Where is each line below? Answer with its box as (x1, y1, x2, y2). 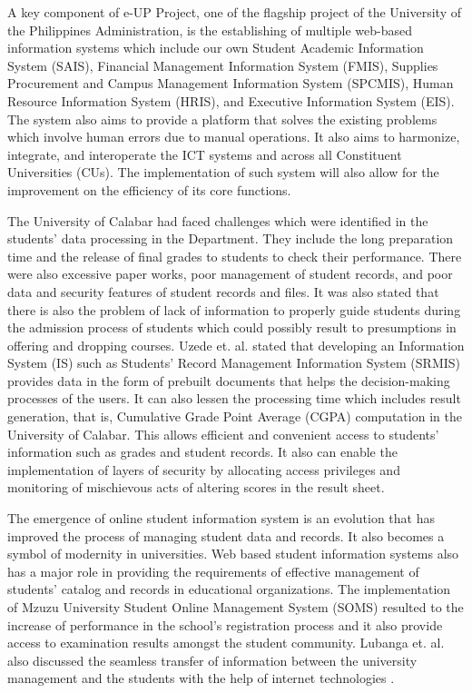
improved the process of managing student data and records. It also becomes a (7, 526, 445, 545)
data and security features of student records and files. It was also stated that (7, 282, 439, 301)
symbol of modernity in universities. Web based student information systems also (7, 544, 459, 563)
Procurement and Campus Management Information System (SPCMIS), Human (7, 74, 454, 93)
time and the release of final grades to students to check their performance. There (7, 246, 462, 265)
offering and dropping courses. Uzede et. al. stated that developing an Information (7, 335, 465, 354)
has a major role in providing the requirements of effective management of (7, 561, 419, 580)
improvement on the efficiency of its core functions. (7, 180, 291, 199)
